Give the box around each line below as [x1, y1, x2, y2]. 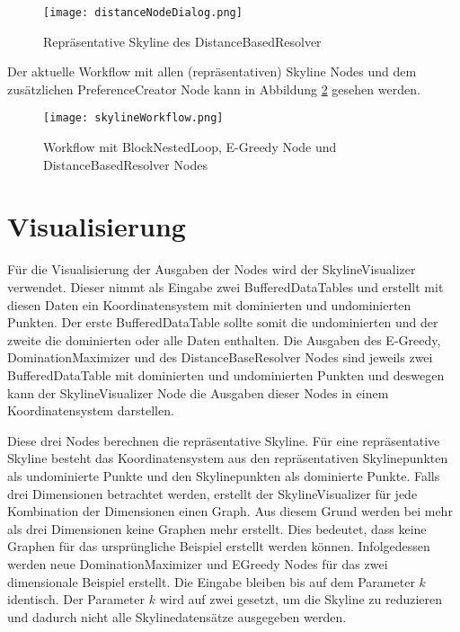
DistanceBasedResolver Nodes [43, 155, 208, 174]
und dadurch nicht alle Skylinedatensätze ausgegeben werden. [7, 607, 347, 626]
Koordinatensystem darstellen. [7, 401, 174, 420]
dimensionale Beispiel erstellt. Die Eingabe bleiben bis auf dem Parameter [7, 572, 415, 591]
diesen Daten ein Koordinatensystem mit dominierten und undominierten [7, 295, 411, 314]
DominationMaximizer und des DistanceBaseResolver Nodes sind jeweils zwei [7, 348, 433, 367]
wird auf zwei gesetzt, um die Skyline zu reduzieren [159, 590, 443, 609]
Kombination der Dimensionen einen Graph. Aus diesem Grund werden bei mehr [7, 502, 453, 521]
